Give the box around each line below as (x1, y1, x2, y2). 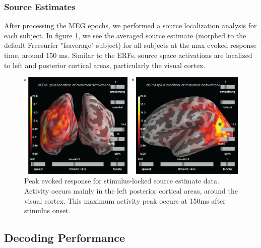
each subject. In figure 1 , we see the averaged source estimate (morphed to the (4, 30, 246, 40)
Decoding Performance (4, 230, 125, 245)
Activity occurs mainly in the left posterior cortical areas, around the (24, 185, 238, 196)
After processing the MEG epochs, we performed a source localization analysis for (4, 20, 257, 31)
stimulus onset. (24, 205, 71, 216)
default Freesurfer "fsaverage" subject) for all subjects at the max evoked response (4, 40, 257, 50)
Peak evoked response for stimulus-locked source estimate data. (24, 175, 219, 186)
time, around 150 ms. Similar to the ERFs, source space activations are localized (4, 50, 252, 60)
